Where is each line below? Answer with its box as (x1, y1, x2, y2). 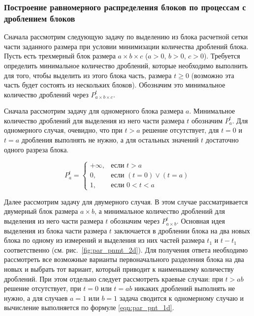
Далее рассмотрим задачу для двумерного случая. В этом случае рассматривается (4, 196, 248, 206)
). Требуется (203, 51, 240, 61)
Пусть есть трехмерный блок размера (4, 51, 116, 61)
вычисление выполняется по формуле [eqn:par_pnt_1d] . (4, 302, 174, 313)
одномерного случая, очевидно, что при (4, 125, 123, 135)
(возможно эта (191, 70, 234, 80)
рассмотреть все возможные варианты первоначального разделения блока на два (4, 254, 244, 264)
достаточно (205, 135, 239, 145)
